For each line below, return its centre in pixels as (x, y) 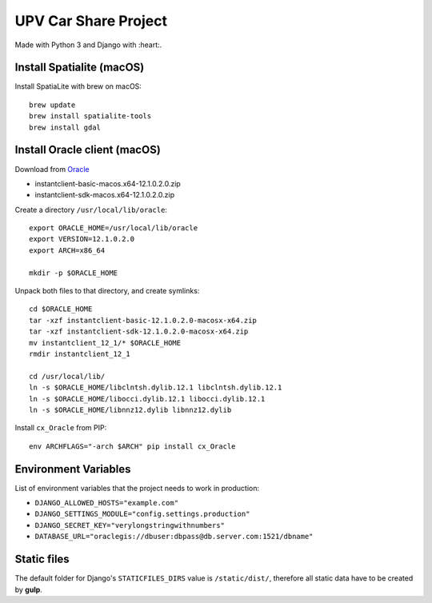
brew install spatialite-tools (90, 116)
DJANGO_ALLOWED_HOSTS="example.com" (107, 503)
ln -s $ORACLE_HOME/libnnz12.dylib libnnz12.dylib (130, 409)
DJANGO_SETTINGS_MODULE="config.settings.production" (142, 514)
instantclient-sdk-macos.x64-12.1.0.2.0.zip (105, 195)
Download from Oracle (52, 169)
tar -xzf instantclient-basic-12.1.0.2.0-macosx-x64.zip (143, 320)
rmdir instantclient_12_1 (80, 354)
